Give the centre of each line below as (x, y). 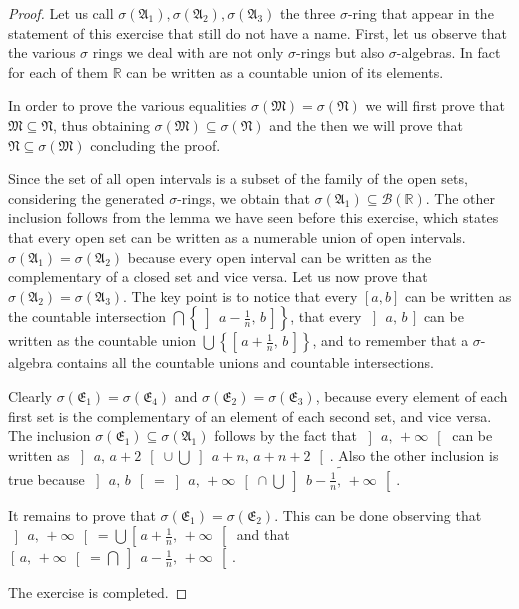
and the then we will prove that (366, 124)
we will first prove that (435, 105)
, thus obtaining (101, 124)
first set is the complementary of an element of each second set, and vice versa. (250, 415)
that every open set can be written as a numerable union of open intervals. (237, 236)
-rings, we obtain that (243, 197)
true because (46, 478)
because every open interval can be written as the (279, 256)
